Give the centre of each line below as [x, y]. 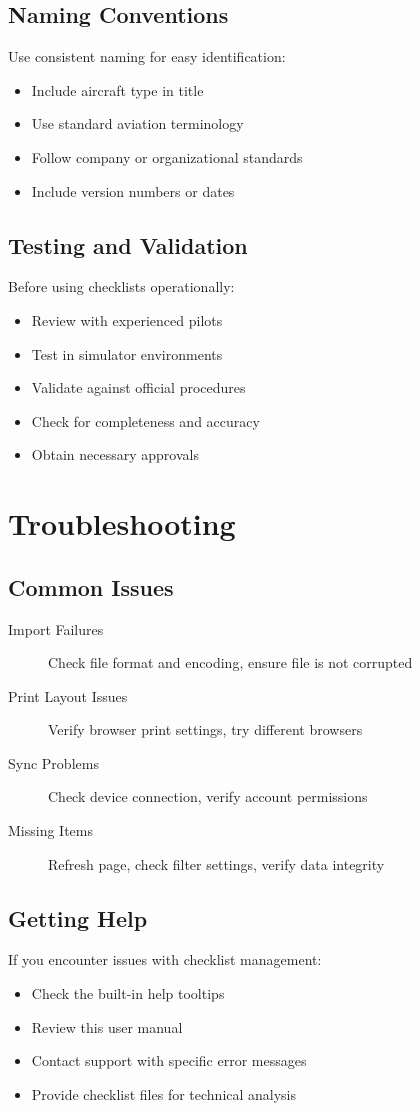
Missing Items [50, 830]
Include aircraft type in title [117, 89]
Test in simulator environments [127, 353]
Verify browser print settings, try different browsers [205, 729]
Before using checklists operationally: [121, 286]
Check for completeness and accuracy [145, 420]
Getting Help [78, 917]
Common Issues [91, 586]
